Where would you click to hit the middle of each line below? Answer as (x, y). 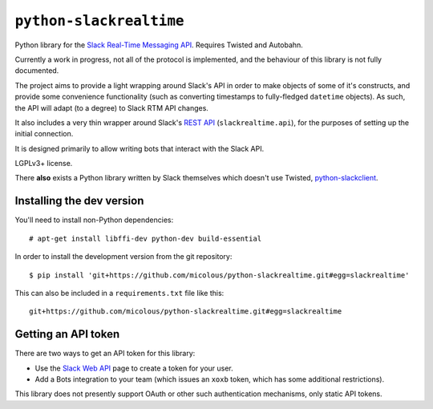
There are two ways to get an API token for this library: (105, 354)
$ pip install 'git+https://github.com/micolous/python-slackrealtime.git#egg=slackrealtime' (219, 275)
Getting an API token (67, 334)
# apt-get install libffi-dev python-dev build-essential (146, 238)
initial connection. (44, 134)
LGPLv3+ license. (44, 164)
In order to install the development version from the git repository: (123, 257)
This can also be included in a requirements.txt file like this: (119, 293)
